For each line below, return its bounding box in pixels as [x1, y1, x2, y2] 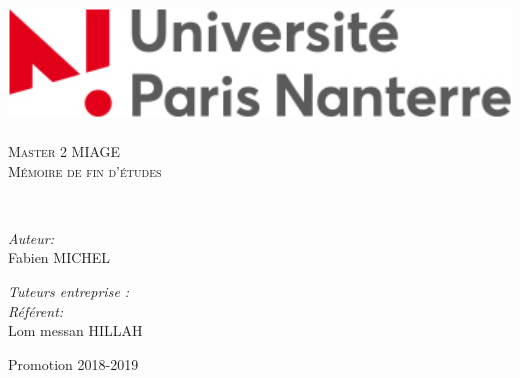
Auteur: [8, 227, 55, 248]
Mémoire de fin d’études [8, 160, 162, 181]
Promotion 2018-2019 [8, 353, 139, 374]
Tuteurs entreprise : [8, 280, 130, 301]
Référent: [8, 300, 64, 321]
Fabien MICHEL [8, 247, 111, 268]
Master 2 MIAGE [8, 140, 121, 161]
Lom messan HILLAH [8, 320, 143, 341]
